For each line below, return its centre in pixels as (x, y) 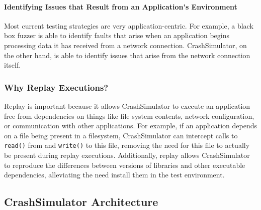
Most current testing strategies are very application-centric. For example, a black (129, 25)
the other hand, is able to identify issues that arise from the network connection (127, 55)
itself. (13, 65)
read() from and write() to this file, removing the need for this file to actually (127, 145)
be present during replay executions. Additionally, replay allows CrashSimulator (127, 155)
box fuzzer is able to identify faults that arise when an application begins (117, 35)
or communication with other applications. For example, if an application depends (130, 126)
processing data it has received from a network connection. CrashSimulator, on (125, 45)
